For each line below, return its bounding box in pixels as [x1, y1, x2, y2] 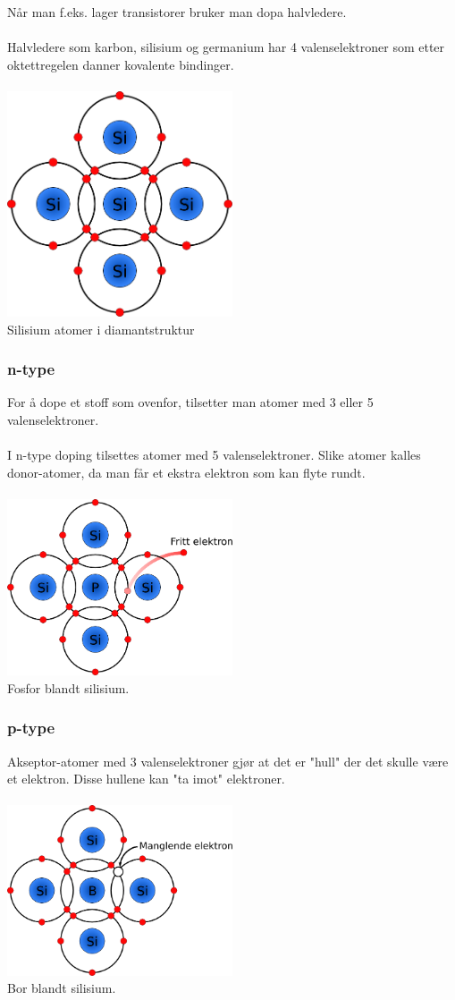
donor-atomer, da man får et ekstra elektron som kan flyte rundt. [7, 462, 366, 481]
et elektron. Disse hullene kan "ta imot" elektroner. [7, 769, 285, 788]
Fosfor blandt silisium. [7, 678, 130, 697]
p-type [7, 716, 55, 739]
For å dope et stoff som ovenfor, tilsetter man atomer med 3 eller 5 [7, 393, 374, 411]
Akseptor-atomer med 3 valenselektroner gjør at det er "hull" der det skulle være [7, 751, 449, 770]
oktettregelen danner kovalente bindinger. [7, 55, 234, 73]
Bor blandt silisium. [7, 979, 116, 997]
